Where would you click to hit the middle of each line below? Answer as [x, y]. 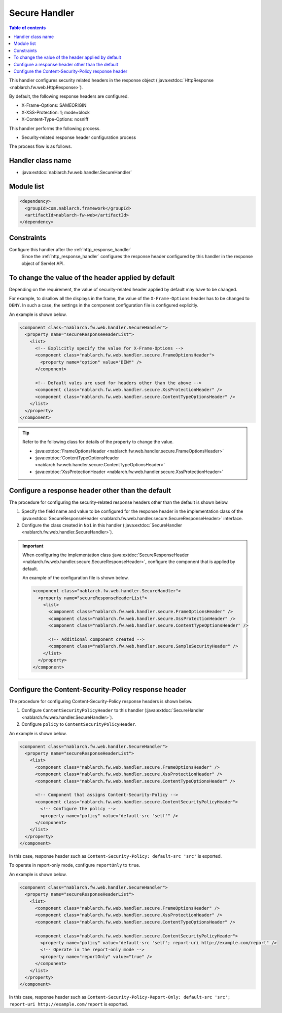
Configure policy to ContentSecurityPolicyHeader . [79, 724]
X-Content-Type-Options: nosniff [55, 119]
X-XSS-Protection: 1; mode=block [55, 112]
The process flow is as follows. [41, 146]
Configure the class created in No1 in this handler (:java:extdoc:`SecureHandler [102, 525]
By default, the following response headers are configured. [69, 96]
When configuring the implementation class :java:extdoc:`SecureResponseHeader [106, 555]
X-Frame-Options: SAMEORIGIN [54, 105]
